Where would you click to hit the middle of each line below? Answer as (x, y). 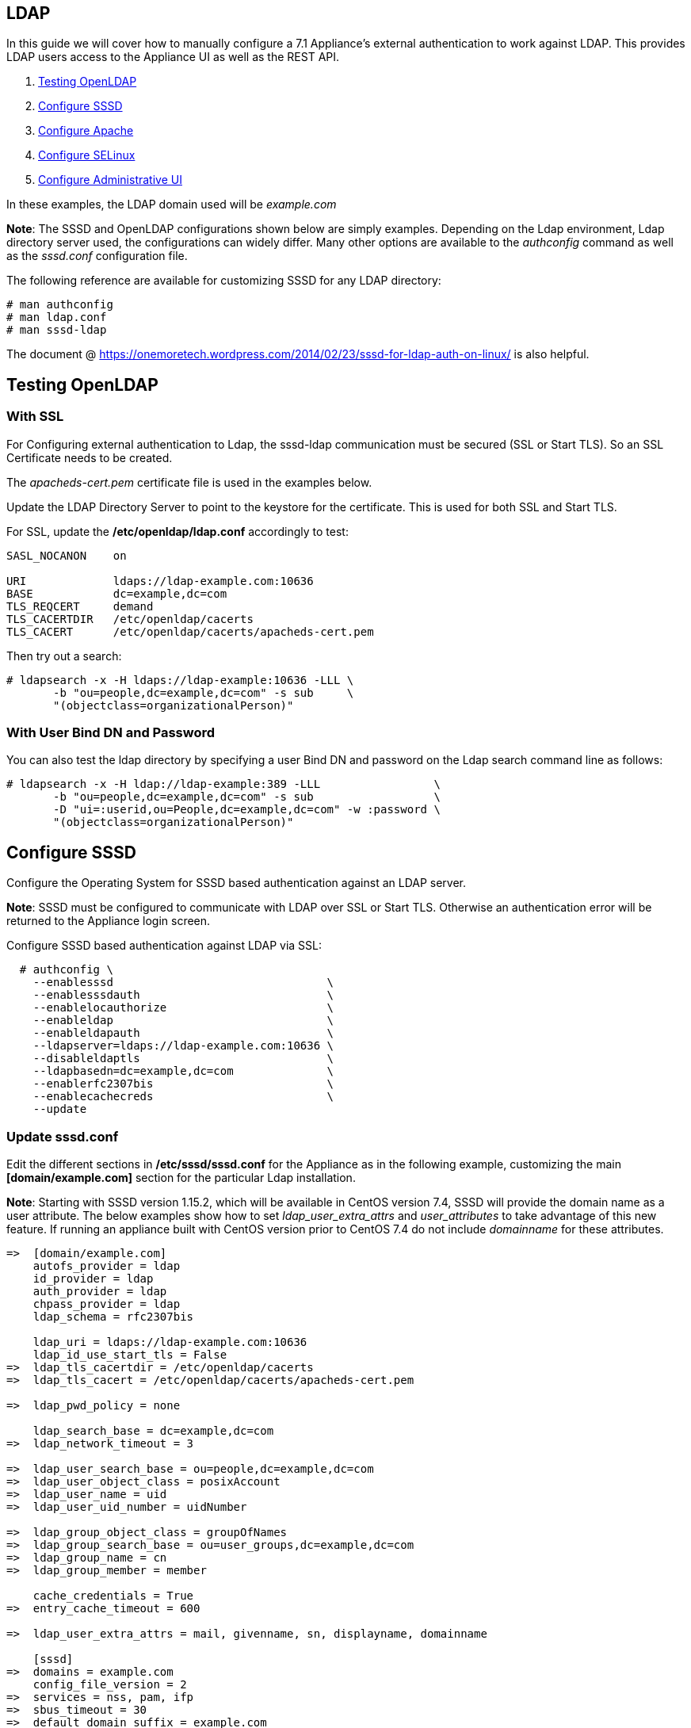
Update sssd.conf (63, 1136)
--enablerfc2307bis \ (183, 1084)
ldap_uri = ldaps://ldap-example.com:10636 (170, 1342)
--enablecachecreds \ (183, 1097)
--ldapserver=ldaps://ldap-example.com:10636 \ (183, 1046)
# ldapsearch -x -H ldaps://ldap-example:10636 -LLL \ (180, 680)
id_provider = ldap (93, 1278)
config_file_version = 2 (110, 1684)
